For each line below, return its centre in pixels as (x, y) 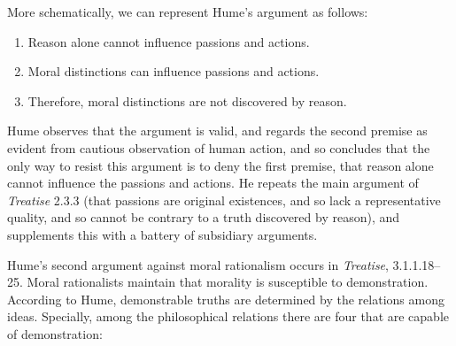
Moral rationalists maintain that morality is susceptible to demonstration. (228, 282)
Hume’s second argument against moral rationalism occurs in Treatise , (198, 264)
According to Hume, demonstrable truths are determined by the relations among (226, 299)
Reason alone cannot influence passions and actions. (169, 41)
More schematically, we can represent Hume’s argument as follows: (188, 12)
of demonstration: (55, 333)
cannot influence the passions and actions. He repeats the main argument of (213, 183)
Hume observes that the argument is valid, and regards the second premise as (217, 131)
